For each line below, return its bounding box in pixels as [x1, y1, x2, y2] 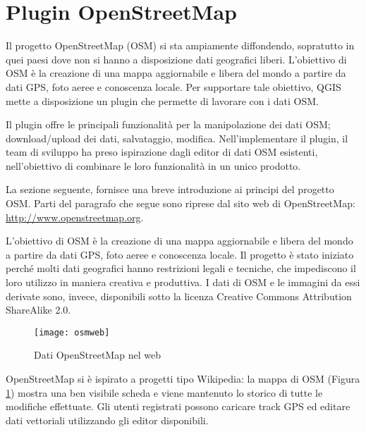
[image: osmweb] [34, 327, 110, 338]
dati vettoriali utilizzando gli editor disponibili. [6, 412, 209, 427]
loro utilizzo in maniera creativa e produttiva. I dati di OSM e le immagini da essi [6, 275, 360, 290]
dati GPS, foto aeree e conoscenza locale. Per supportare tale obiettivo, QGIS [6, 79, 341, 94]
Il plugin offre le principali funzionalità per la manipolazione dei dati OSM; [6, 117, 331, 132]
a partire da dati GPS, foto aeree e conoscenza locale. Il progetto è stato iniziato [6, 247, 354, 261]
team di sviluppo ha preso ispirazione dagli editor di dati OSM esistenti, [6, 144, 318, 159]
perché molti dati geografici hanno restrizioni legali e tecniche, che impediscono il [6, 261, 356, 276]
